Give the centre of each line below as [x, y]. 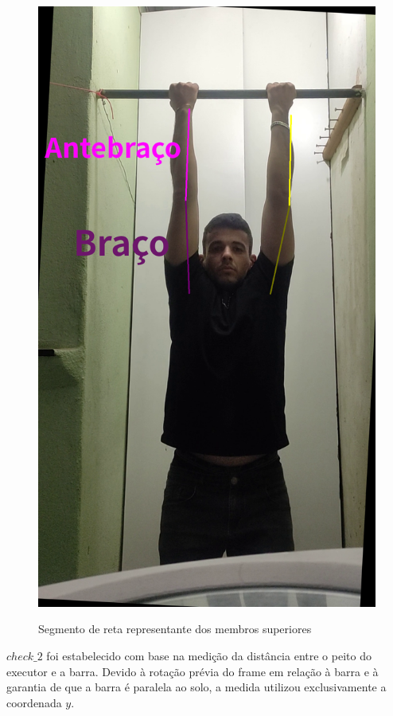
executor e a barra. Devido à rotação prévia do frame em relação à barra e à [193, 671]
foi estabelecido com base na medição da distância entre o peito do [209, 655]
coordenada [34, 702]
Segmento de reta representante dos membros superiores [175, 629]
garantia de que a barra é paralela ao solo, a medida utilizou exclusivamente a [196, 687]
